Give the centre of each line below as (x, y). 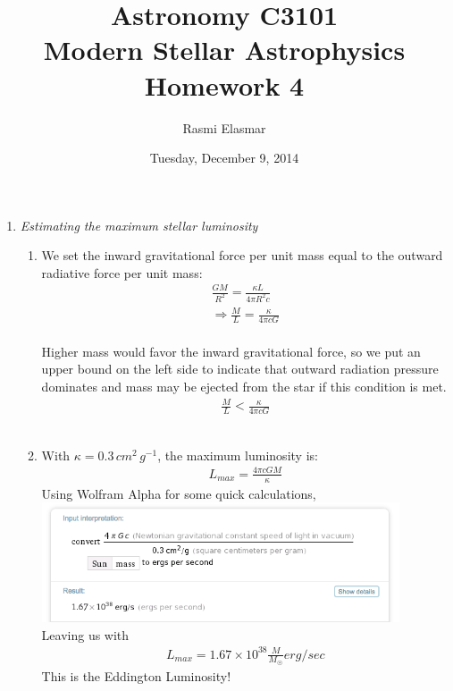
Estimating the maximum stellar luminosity (139, 225)
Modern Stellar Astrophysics (224, 50)
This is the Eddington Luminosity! (136, 675)
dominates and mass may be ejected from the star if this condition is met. (244, 387)
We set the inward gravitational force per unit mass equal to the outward (242, 255)
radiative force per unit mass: (122, 272)
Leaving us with (85, 634)
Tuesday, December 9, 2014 (224, 158)
